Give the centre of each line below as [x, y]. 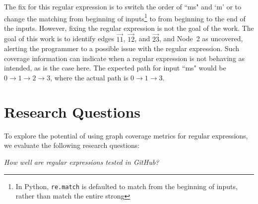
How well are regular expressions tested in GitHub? [82, 162]
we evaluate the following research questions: [72, 145]
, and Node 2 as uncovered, [201, 38]
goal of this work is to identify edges [59, 38]
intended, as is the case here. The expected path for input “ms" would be [115, 68]
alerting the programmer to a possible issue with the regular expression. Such [122, 48]
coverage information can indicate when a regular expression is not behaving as [125, 58]
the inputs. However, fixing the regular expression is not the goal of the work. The [129, 28]
